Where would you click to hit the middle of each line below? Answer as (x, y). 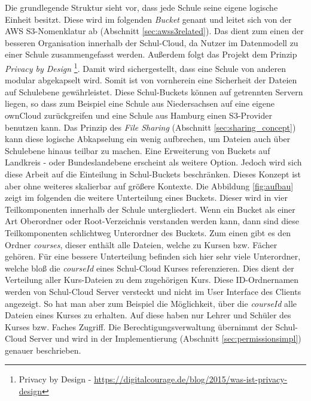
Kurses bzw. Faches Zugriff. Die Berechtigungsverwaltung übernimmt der (139, 326)
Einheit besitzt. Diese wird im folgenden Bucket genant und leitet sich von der (148, 19)
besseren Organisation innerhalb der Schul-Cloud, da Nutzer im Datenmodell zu (152, 42)
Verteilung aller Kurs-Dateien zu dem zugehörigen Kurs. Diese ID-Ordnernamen (152, 280)
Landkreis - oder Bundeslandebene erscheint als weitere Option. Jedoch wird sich (153, 162)
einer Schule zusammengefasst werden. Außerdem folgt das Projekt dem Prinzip (151, 54)
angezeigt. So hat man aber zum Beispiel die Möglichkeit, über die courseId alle (151, 303)
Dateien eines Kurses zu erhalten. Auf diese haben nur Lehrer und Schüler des (148, 315)
